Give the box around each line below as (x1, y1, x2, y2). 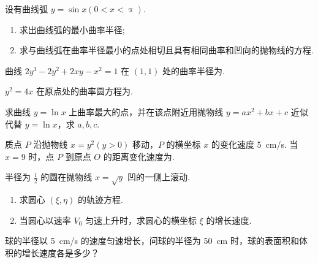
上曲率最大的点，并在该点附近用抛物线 (69, 105, 224, 118)
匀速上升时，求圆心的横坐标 (85, 213, 197, 226)
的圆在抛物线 (40, 170, 93, 183)
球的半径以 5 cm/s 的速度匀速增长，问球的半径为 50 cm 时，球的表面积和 (5, 234, 299, 247)
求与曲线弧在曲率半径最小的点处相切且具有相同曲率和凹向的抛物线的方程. (19, 44, 314, 56)
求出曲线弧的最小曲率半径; (19, 23, 125, 36)
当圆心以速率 (19, 213, 71, 226)
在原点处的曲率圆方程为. (36, 85, 133, 97)
